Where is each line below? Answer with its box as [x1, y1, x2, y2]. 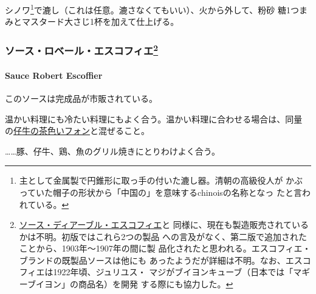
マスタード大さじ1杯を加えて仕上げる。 [21, 15, 179, 28]
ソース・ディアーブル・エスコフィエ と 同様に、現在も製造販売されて [19, 218, 292, 231]
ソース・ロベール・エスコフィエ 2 [5, 41, 159, 58]
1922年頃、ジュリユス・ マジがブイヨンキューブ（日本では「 [53, 266, 294, 278]
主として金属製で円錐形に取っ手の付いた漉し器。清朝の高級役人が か [19, 174, 295, 187]
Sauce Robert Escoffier [5, 68, 103, 81]
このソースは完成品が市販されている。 [5, 92, 157, 104]
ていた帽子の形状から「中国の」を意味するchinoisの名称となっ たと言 [27, 185, 303, 198]
